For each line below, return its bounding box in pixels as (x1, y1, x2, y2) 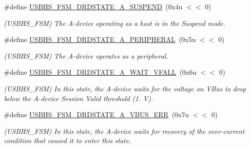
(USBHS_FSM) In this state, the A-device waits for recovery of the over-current (4, 126, 245, 136)
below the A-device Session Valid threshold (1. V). (4, 93, 153, 103)
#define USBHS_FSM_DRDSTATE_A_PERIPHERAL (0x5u (4, 34, 196, 44)
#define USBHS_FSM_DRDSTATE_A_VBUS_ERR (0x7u (4, 109, 189, 120)
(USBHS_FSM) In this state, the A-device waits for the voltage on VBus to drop (4, 83, 246, 93)
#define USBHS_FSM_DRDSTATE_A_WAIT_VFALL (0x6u (4, 67, 196, 77)
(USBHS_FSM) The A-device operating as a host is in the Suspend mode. (4, 18, 226, 28)
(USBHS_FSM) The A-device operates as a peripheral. (4, 50, 168, 61)
